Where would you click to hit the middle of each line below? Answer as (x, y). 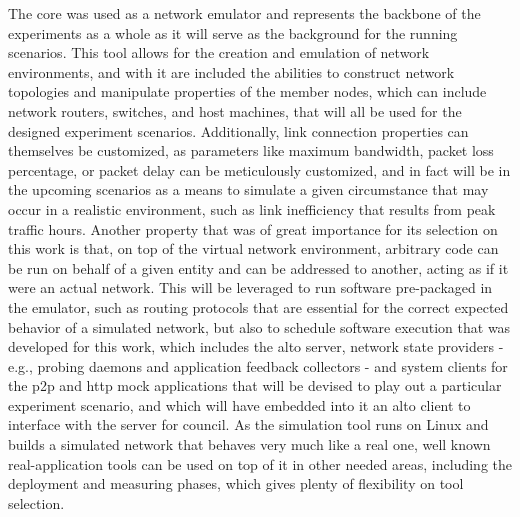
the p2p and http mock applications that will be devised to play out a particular (255, 385)
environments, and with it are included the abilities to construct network (231, 71)
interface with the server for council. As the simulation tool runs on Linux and (248, 424)
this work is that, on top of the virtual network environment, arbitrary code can (253, 248)
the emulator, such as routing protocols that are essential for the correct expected (258, 306)
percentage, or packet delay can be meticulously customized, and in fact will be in (259, 169)
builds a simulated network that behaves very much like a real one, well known (249, 444)
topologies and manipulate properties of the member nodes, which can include (247, 91)
